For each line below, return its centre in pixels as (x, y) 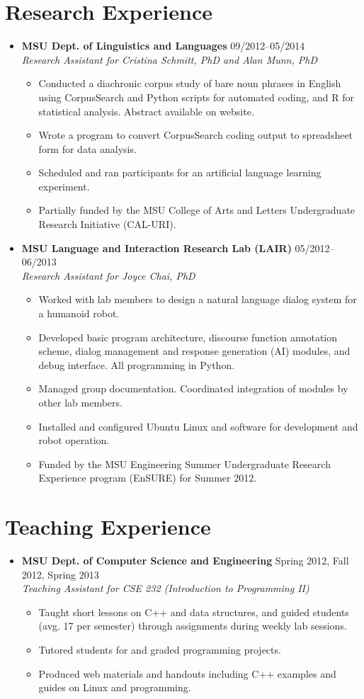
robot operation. (74, 440)
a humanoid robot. (79, 313)
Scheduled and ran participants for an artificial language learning (180, 172)
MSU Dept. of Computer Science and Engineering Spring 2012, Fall (185, 561)
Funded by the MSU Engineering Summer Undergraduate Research (184, 464)
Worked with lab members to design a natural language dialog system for (198, 299)
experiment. (64, 186)
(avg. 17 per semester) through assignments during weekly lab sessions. (193, 626)
